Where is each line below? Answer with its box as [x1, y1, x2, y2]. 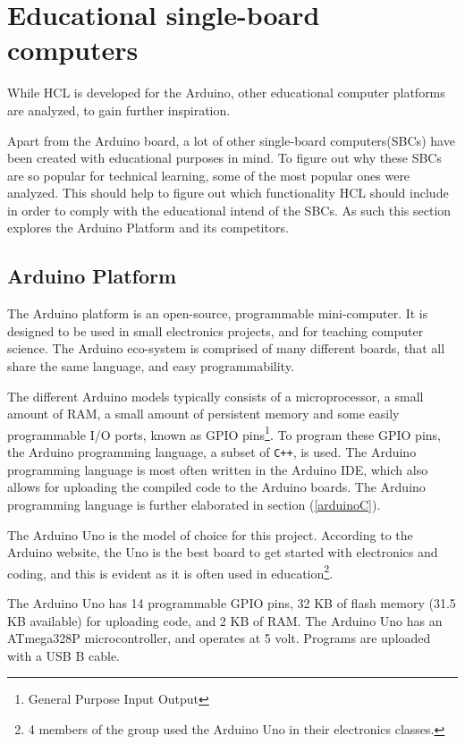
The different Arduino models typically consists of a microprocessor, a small [7, 386, 424, 405]
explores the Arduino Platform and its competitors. [7, 218, 289, 237]
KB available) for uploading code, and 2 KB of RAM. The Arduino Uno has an [7, 611, 443, 630]
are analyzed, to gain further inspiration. [7, 100, 231, 119]
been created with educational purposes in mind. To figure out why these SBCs [7, 148, 442, 167]
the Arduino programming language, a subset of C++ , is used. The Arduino [7, 443, 417, 461]
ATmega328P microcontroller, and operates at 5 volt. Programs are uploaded [7, 629, 431, 647]
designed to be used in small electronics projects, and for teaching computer [7, 321, 424, 340]
